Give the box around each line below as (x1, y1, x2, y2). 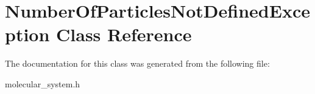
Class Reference (56, 22, 192, 47)
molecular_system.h (5, 77, 80, 90)
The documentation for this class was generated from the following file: (5, 57, 270, 70)
